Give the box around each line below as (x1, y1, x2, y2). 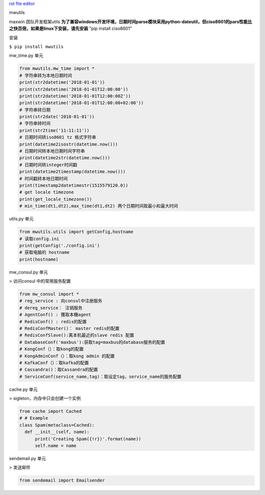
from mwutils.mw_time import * (19, 66, 95, 71)
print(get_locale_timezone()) (19, 196, 92, 202)
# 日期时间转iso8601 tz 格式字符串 (19, 135, 97, 140)
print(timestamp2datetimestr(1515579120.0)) (19, 182, 129, 188)
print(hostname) (19, 256, 59, 262)
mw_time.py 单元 (9, 53, 44, 58)
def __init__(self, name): (25, 429, 90, 435)
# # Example (19, 415, 49, 421)
